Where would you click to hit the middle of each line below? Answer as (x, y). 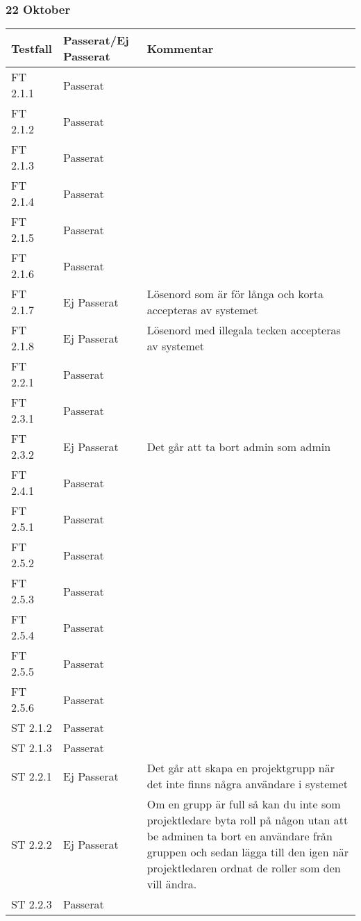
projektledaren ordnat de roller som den (244, 868)
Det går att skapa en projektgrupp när (241, 768)
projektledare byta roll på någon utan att (247, 820)
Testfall (32, 48)
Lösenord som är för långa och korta (235, 294)
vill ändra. (172, 884)
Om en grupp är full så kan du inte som (244, 804)
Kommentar (180, 48)
